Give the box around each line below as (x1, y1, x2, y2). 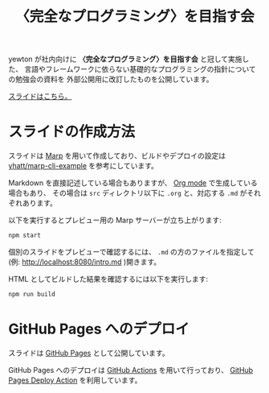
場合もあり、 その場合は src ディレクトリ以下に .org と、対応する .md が (8, 188, 247, 198)
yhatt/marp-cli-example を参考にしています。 (8, 161, 158, 171)
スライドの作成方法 (8, 122, 136, 141)
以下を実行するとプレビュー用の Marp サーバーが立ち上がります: (8, 215, 222, 225)
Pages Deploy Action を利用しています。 (8, 375, 142, 385)
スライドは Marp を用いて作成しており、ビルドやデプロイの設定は (8, 151, 226, 161)
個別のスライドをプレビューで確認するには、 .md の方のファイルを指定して (8, 247, 255, 256)
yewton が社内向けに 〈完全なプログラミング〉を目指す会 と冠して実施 (8, 54, 243, 64)
